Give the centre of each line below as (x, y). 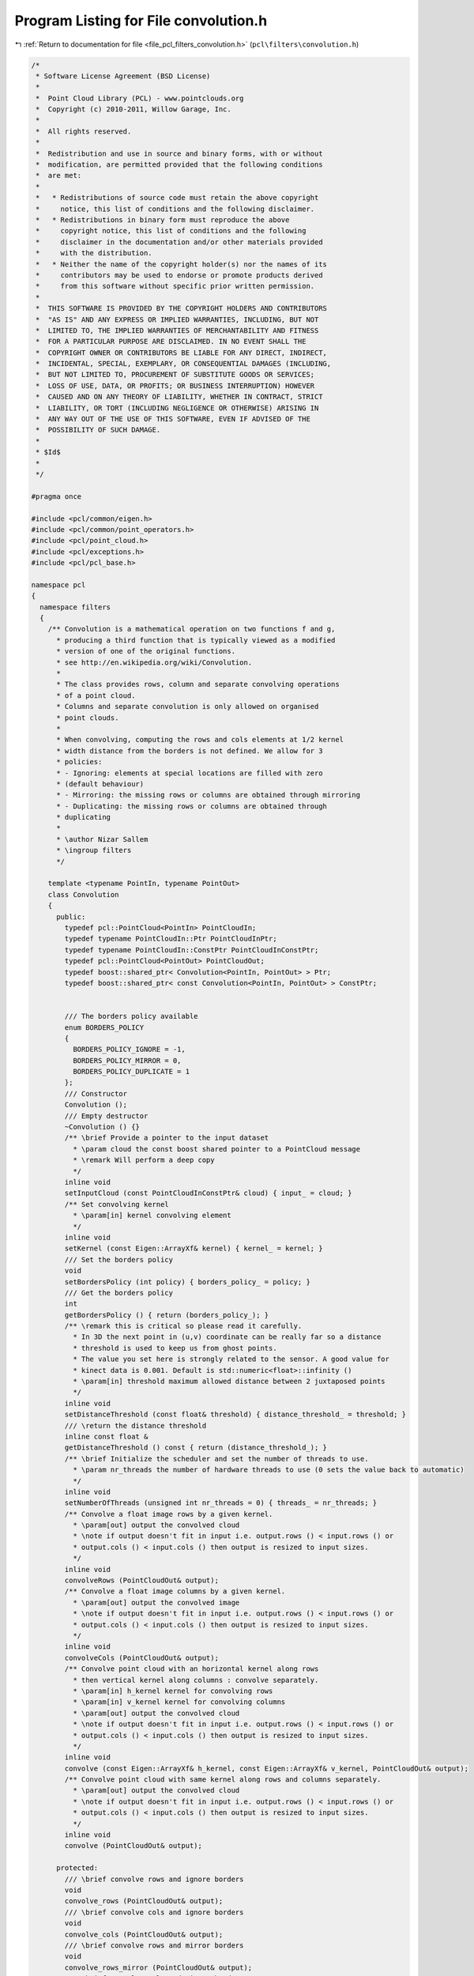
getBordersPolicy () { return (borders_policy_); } (167, 1315)
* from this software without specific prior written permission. (175, 286)
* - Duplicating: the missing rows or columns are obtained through (192, 806)
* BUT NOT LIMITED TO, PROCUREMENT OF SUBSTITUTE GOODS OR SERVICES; (175, 375)
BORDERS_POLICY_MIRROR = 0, (127, 1060)
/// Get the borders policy (119, 1293)
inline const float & (106, 1436)
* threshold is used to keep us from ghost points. (175, 1348)
